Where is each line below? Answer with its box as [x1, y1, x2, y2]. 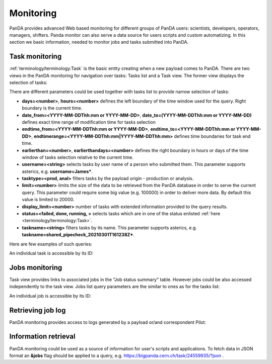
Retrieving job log [9, 306, 66, 314]
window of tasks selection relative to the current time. [22, 154, 133, 160]
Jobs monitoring [9, 263, 62, 271]
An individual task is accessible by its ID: [9, 250, 94, 256]
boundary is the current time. [22, 105, 83, 111]
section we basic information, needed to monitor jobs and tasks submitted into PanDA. [9, 39, 189, 45]
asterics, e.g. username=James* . [22, 168, 93, 174]
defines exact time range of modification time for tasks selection [22, 119, 156, 125]
